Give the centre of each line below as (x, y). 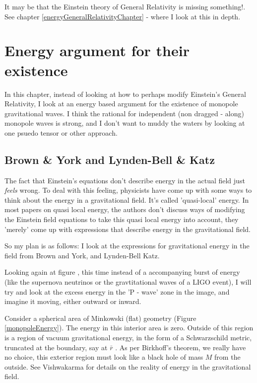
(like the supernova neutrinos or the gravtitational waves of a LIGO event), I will (128, 282)
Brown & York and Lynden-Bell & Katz (110, 159)
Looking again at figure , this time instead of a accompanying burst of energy (122, 272)
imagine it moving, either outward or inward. (73, 301)
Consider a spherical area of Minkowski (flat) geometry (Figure (100, 318)
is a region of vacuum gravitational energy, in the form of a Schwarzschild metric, (128, 337)
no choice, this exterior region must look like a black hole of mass (104, 357)
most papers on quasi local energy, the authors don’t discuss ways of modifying (125, 209)
